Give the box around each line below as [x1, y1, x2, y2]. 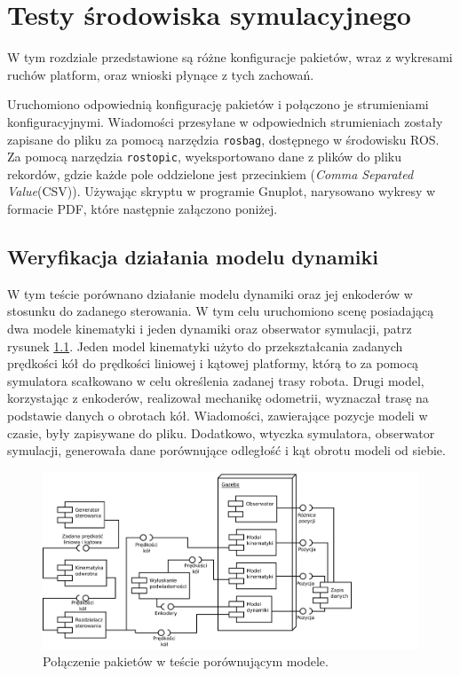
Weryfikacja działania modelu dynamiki [7, 242, 378, 270]
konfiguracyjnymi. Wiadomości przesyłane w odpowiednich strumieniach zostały [7, 112, 443, 130]
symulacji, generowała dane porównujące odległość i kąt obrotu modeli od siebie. [7, 441, 446, 460]
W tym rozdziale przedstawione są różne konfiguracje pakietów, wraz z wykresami [7, 48, 453, 67]
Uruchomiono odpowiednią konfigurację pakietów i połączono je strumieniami [7, 95, 429, 114]
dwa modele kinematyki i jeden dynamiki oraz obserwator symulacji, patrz [7, 318, 412, 337]
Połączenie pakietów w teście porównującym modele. [43, 652, 329, 671]
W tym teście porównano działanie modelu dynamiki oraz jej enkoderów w [7, 284, 413, 303]
